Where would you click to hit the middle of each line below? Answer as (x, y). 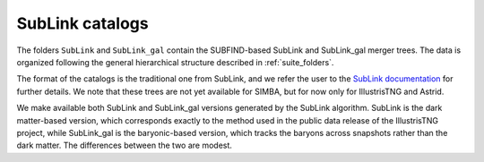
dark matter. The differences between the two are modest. (125, 145)
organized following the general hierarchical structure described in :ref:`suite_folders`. (175, 62)
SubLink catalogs (82, 23)
